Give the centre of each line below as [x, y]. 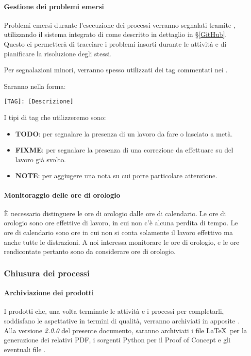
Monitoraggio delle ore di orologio [62, 195]
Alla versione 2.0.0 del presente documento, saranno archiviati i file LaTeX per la [125, 330]
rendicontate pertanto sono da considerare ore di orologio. [90, 251]
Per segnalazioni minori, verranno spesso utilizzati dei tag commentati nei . [116, 70]
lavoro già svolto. [41, 159]
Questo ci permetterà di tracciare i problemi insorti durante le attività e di [115, 43]
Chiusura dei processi [47, 273]
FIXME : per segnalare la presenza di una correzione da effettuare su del [124, 150]
